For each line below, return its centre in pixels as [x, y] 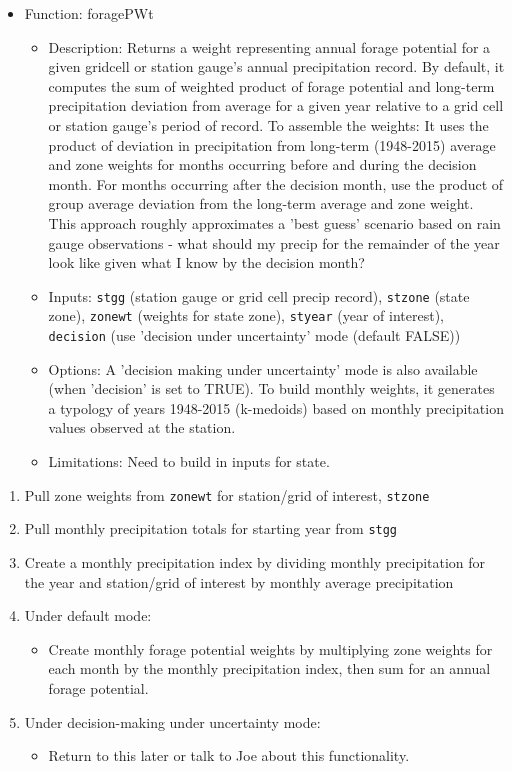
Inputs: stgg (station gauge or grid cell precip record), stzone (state [259, 295]
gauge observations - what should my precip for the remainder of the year [274, 242]
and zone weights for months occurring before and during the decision [262, 164]
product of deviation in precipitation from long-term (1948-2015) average [272, 144]
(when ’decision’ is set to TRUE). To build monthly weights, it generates [271, 388]
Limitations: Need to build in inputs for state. [189, 461]
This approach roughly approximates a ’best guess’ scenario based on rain [274, 222]
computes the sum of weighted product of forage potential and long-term [271, 85]
